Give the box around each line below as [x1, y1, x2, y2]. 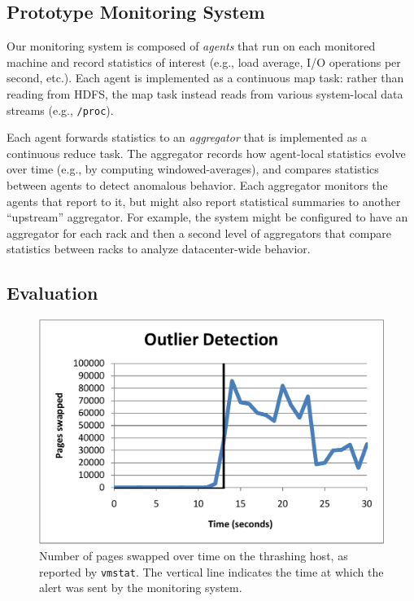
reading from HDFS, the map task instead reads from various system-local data [7, 85, 403, 102]
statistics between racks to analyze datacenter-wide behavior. [7, 240, 311, 257]
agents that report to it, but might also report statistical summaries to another [7, 192, 401, 209]
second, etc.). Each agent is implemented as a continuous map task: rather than [7, 69, 404, 86]
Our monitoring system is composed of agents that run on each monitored [7, 37, 376, 55]
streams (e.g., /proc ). [7, 101, 114, 118]
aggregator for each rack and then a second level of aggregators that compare [7, 224, 391, 241]
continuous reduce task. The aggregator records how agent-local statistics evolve [7, 144, 406, 161]
